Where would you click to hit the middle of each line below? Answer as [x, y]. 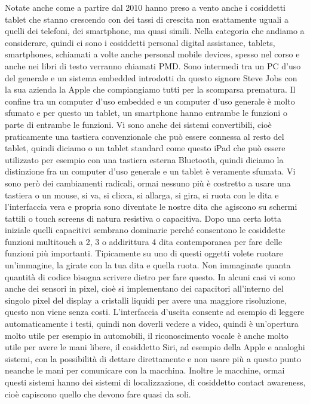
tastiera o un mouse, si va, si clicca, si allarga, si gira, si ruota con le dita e [142, 195]
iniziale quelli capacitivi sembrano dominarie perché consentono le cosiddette [145, 230]
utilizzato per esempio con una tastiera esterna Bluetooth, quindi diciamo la [144, 159]
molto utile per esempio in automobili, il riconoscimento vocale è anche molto [147, 335]
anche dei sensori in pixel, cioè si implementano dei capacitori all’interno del [144, 288]
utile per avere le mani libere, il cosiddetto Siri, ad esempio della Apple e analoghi [155, 347]
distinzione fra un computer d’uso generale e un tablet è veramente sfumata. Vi [150, 171]
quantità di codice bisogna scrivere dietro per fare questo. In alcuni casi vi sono [150, 276]
